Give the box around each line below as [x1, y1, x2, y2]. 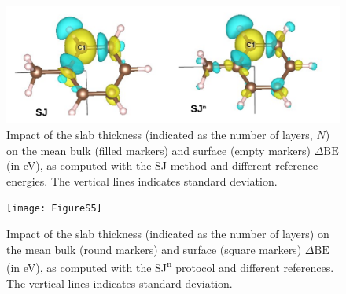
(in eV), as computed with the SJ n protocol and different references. [6, 257, 334, 275]
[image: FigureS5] [6, 203, 102, 215]
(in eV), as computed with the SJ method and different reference [6, 157, 318, 174]
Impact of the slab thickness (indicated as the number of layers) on [6, 226, 329, 242]
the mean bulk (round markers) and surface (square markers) [6, 241, 302, 257]
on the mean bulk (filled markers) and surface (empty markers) [6, 141, 311, 158]
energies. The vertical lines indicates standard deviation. [6, 172, 278, 189]
